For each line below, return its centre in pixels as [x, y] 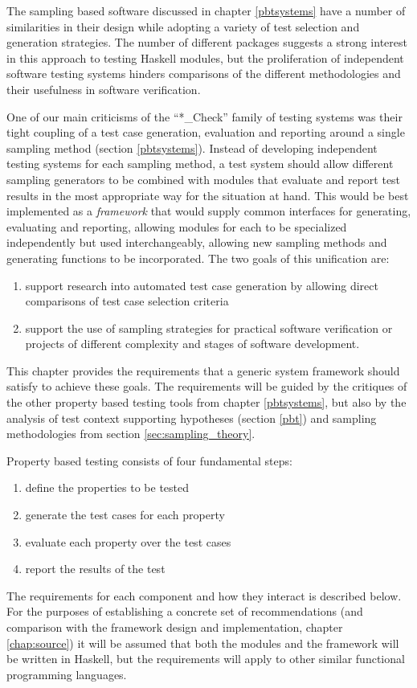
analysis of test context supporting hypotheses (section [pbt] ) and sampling [192, 418]
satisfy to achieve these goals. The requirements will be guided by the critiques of [207, 386]
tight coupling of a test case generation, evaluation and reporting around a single [206, 132]
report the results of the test [95, 569]
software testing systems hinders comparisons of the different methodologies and [204, 74]
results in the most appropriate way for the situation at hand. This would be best [208, 195]
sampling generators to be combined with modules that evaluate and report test [204, 179]
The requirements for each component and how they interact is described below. [204, 595]
